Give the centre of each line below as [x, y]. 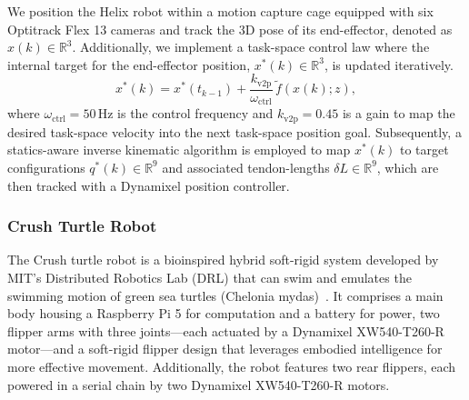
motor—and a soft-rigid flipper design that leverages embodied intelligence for [225, 349]
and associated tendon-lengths [246, 167]
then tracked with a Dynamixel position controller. [149, 185]
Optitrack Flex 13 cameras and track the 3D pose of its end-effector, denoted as [230, 29]
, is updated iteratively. [389, 64]
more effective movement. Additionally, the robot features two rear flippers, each [232, 366]
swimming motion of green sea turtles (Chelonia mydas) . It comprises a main [225, 295]
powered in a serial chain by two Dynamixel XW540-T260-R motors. [199, 384]
